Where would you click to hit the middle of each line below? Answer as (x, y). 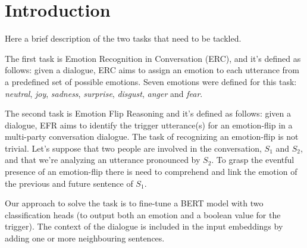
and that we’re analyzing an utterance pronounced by (103, 160)
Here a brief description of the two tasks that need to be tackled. (123, 38)
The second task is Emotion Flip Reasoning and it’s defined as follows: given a (148, 113)
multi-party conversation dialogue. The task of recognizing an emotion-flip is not (152, 136)
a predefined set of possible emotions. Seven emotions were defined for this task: (151, 81)
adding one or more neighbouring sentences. (85, 238)
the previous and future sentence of (69, 183)
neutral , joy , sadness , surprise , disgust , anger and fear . (104, 93)
